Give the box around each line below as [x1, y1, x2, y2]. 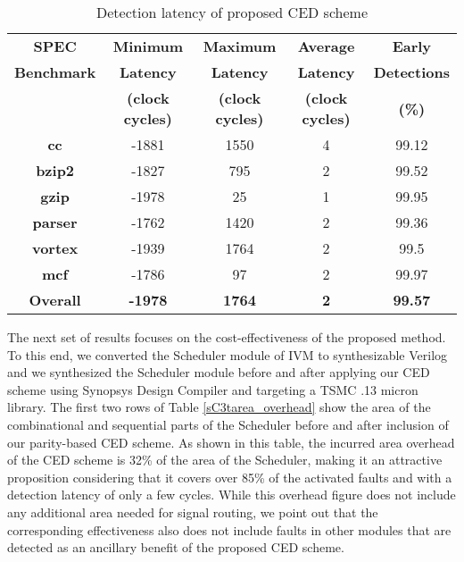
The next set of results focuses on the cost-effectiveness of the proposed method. [7, 328, 446, 346]
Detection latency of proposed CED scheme [96, 2, 368, 22]
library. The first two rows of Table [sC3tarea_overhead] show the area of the [7, 398, 431, 416]
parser [32, 212, 78, 232]
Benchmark [14, 62, 96, 82]
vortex [31, 238, 79, 258]
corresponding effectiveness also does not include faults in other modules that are [7, 520, 452, 539]
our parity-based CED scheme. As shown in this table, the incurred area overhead [7, 432, 455, 451]
